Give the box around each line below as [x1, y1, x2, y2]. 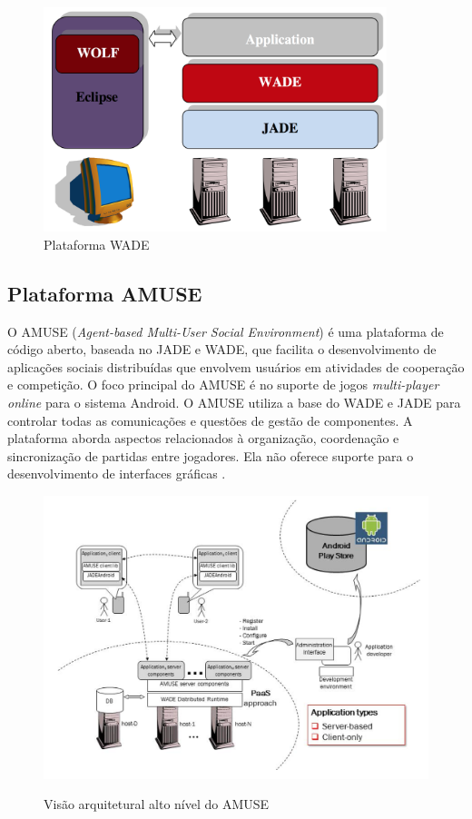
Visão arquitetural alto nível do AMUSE [44, 794, 270, 814]
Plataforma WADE [44, 234, 150, 253]
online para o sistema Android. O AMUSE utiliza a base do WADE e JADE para [7, 393, 461, 412]
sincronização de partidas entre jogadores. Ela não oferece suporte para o [7, 446, 414, 465]
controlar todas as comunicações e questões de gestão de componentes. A [7, 410, 413, 429]
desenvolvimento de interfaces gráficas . [7, 464, 226, 483]
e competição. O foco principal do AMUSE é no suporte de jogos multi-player [7, 375, 439, 394]
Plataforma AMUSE [7, 279, 202, 307]
